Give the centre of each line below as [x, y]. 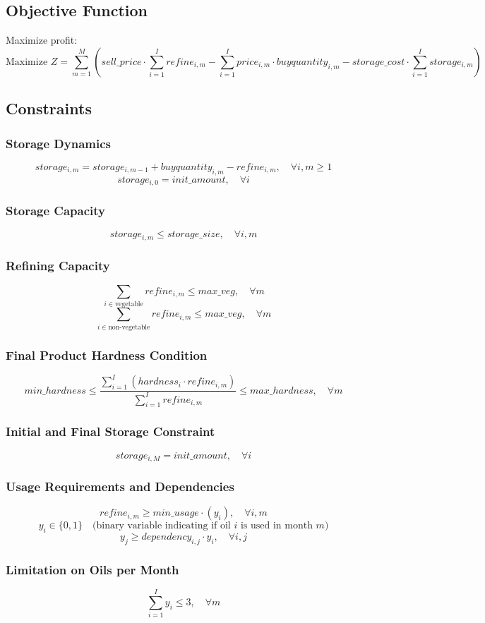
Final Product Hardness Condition [107, 355]
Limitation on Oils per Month [92, 569]
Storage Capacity [56, 210]
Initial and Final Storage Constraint [110, 431]
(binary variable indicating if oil [162, 526]
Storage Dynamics [59, 143]
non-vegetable [129, 327]
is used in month [276, 526]
